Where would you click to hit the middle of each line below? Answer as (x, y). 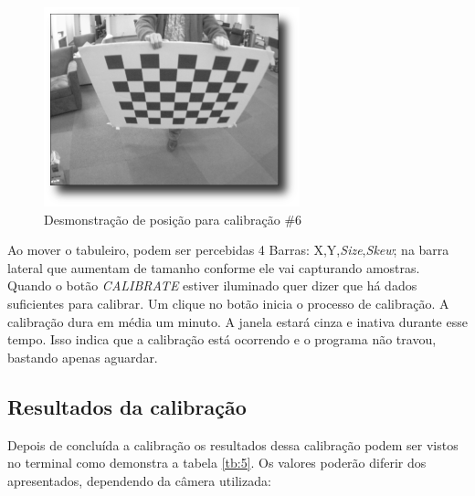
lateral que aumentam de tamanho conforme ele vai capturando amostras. (214, 267)
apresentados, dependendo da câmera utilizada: (139, 480)
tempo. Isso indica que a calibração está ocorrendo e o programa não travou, (222, 339)
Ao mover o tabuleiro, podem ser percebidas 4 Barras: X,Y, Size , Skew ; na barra (228, 250)
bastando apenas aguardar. (83, 357)
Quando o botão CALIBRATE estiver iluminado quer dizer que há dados (212, 285)
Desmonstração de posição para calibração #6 (173, 219)
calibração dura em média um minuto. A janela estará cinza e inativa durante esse (237, 321)
